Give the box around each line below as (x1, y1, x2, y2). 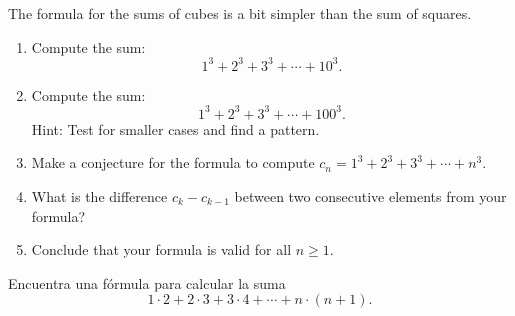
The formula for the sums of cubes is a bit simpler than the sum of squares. (8, 3, 472, 23)
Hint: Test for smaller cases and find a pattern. (31, 118, 320, 139)
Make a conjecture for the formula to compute (31, 152, 315, 173)
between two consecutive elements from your (234, 185, 507, 206)
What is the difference (31, 185, 168, 206)
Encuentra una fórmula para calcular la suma (8, 272, 286, 293)
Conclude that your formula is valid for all (31, 239, 292, 260)
